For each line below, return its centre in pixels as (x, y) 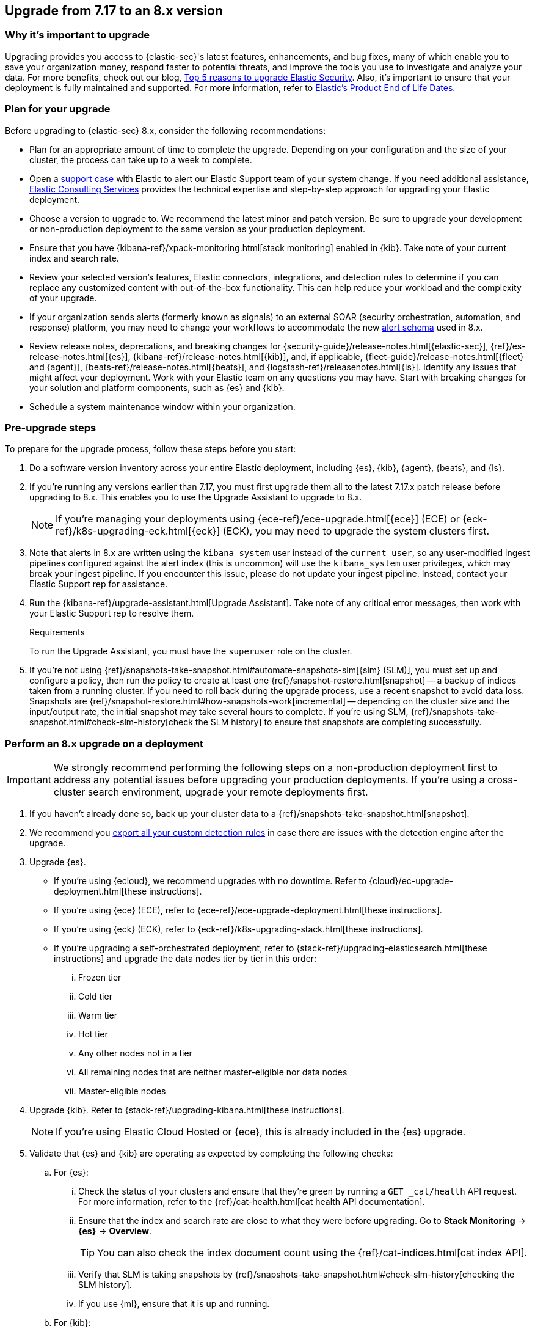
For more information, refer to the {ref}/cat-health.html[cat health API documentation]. (252, 1202)
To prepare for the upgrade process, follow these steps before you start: (151, 449)
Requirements (57, 632)
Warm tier (98, 1015)
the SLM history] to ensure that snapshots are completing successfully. (338, 722)
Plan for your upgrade (58, 109)
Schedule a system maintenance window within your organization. (162, 406)
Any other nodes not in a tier (135, 1053)
